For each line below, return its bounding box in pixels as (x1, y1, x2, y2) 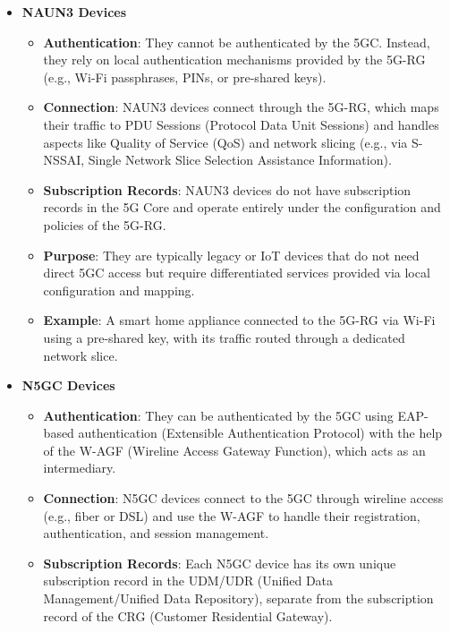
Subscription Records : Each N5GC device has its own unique (43, 553, 396, 572)
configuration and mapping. (43, 280, 195, 299)
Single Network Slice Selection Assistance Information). (88, 150, 392, 169)
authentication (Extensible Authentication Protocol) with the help (78, 423, 443, 442)
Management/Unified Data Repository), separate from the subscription (43, 589, 434, 608)
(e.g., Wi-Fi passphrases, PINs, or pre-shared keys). (43, 67, 327, 86)
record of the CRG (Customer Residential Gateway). (43, 606, 333, 625)
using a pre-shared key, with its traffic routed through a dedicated (43, 328, 405, 346)
